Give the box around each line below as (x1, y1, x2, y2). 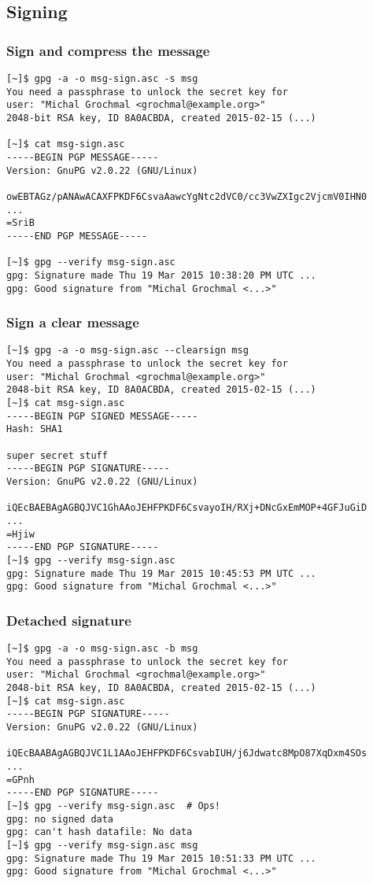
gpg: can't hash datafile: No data (6, 826, 193, 838)
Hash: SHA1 (6, 423, 63, 435)
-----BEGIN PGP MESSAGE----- (6, 151, 159, 163)
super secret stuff (6, 449, 108, 461)
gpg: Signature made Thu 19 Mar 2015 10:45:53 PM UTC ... (6, 567, 316, 579)
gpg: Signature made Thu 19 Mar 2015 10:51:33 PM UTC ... (6, 852, 316, 864)
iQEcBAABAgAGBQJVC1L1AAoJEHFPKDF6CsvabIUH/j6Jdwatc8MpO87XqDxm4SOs (6, 748, 367, 759)
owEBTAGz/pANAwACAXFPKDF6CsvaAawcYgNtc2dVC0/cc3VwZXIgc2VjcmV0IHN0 (6, 190, 367, 202)
